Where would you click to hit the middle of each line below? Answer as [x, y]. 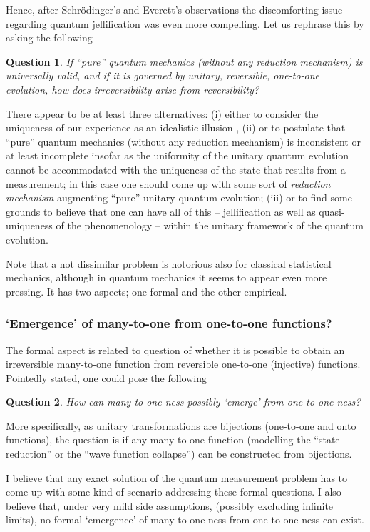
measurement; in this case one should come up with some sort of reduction [168, 183]
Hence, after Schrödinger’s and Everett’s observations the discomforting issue [174, 9]
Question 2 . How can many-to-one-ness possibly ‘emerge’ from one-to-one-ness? [183, 402]
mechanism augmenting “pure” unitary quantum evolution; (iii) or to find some [179, 197]
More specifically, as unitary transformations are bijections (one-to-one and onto [181, 425]
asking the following [49, 37]
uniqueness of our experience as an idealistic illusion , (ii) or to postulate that [176, 127]
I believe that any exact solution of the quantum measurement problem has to [177, 477]
